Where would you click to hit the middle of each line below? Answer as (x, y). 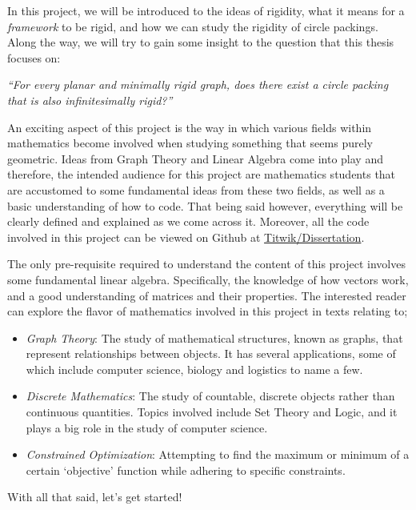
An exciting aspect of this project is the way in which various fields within (190, 127)
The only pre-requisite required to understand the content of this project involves (206, 264)
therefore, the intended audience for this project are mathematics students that (202, 174)
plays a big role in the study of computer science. (147, 427)
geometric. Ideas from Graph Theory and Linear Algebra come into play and (195, 158)
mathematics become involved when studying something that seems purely (190, 143)
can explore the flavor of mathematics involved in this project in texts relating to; (208, 311)
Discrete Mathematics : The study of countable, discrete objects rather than (210, 396)
